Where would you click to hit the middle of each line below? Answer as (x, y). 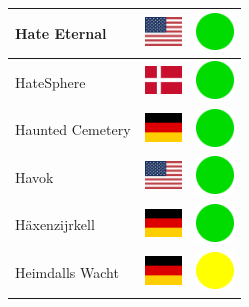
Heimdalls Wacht (67, 272)
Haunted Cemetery (73, 129)
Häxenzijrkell (55, 224)
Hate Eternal (61, 32)
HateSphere (50, 81)
